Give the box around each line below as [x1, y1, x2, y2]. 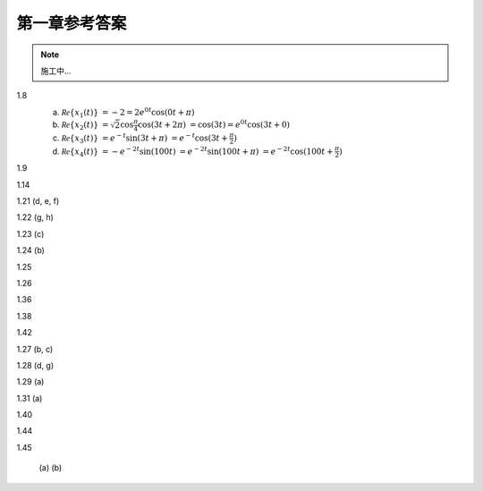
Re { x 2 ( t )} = [61, 120, 109, 131]
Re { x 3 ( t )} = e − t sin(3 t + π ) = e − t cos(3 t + [61, 131, 228, 145]
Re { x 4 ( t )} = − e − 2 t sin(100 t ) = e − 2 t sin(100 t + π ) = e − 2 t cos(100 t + [61, 144, 334, 158]
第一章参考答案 [16, 13, 127, 33]
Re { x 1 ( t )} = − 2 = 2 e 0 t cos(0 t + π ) [61, 106, 195, 120]
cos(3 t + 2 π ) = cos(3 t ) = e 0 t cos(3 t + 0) [137, 118, 291, 130]
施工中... [40, 65, 72, 76]
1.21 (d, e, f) [16, 196, 60, 206]
